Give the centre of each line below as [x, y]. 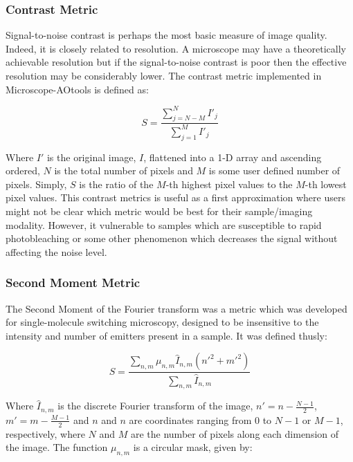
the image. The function [57, 447]
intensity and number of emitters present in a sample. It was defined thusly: [166, 335]
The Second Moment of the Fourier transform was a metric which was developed [176, 308]
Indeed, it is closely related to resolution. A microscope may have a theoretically [176, 48]
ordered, [23, 170]
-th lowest [326, 184]
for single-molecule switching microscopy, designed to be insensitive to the [162, 322]
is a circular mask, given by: [193, 447]
